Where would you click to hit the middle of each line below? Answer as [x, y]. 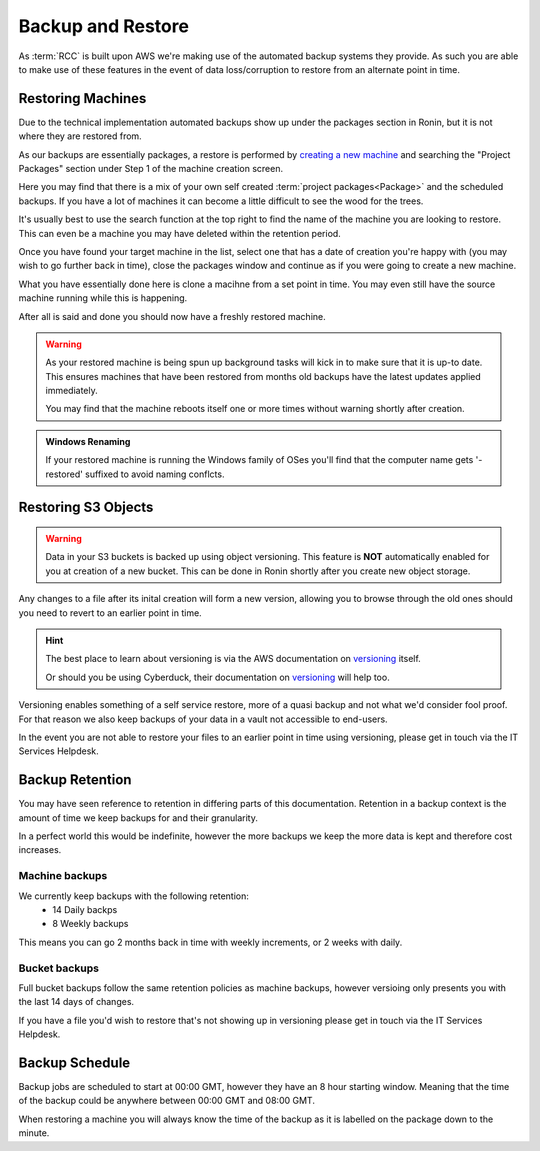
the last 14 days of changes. [76, 1002]
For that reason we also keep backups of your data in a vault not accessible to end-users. [203, 719]
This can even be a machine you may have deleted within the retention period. [180, 233]
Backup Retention [75, 780]
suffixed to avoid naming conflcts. [155, 474]
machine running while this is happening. [103, 298]
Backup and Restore [104, 26]
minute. [34, 1133]
